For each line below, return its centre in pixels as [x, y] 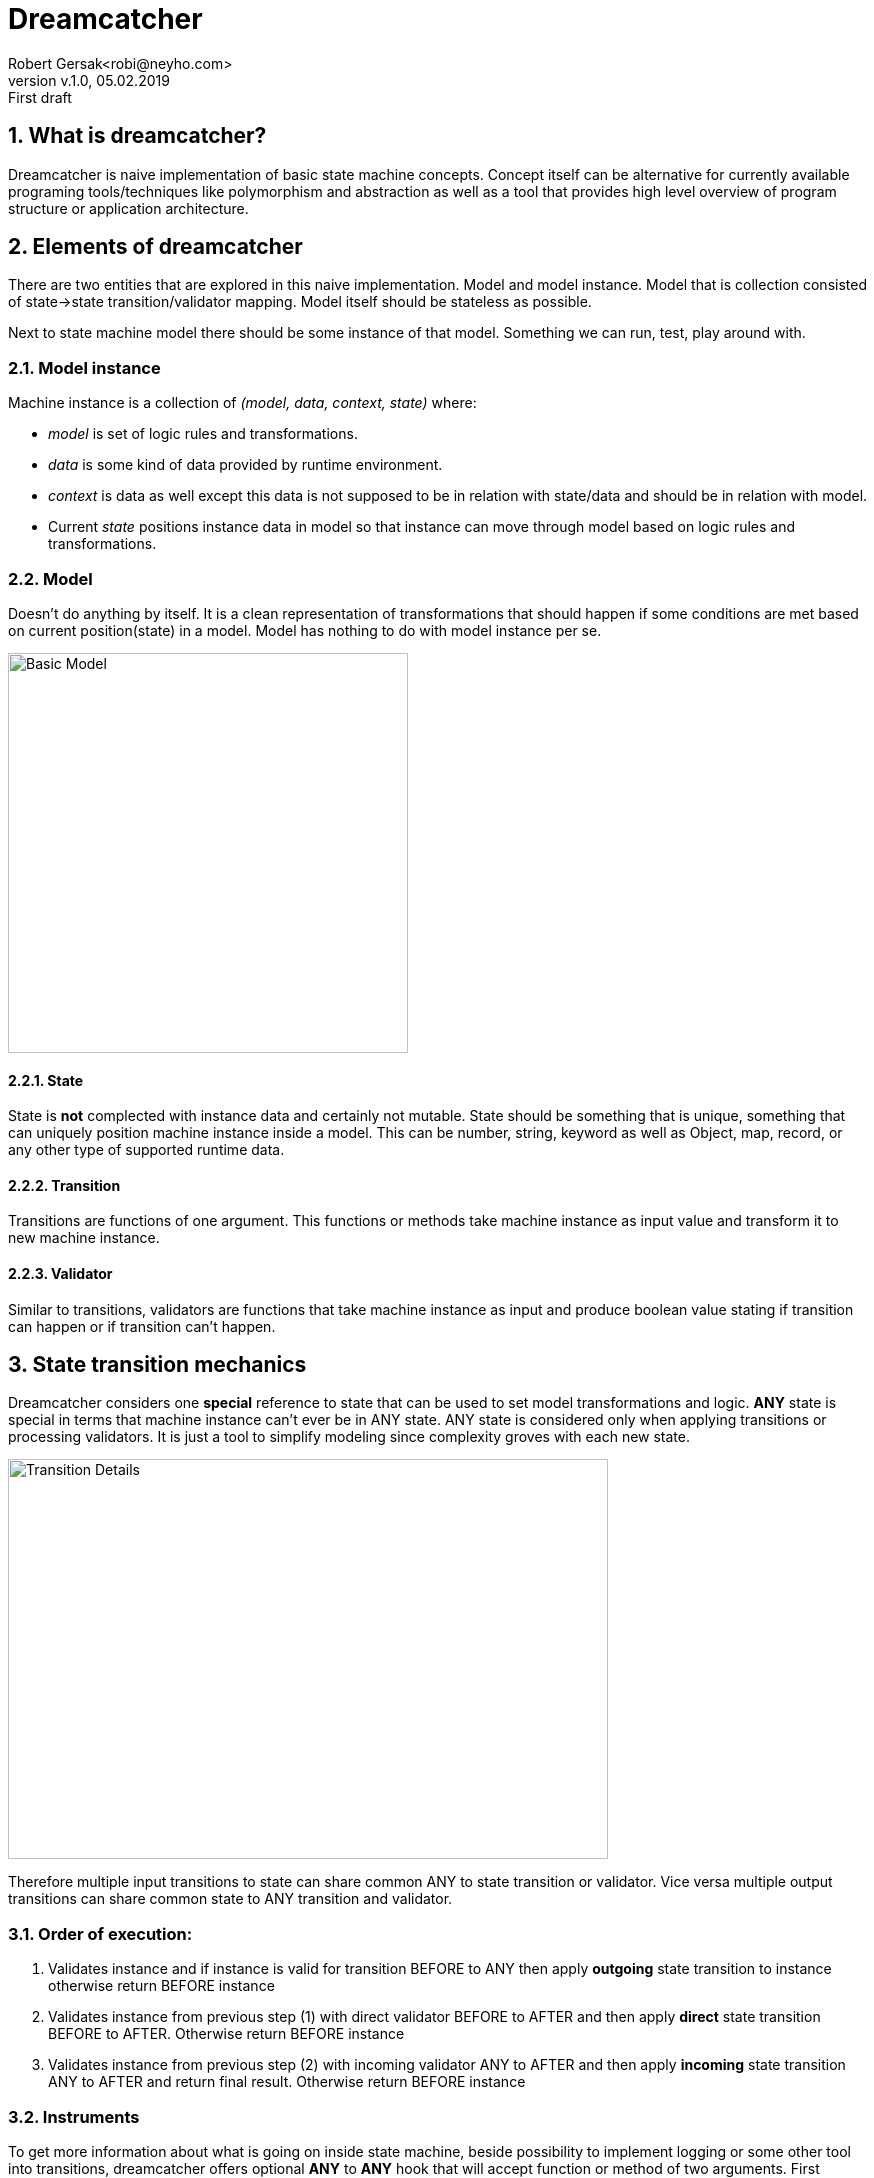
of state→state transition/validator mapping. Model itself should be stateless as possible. [300, 302]
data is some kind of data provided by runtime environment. [245, 465]
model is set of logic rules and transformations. [203, 434]
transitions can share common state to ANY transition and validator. [230, 1899]
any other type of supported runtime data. [146, 1150]
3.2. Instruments [74, 2116]
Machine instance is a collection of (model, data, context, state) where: [242, 403]
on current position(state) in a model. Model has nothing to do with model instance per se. [305, 630]
